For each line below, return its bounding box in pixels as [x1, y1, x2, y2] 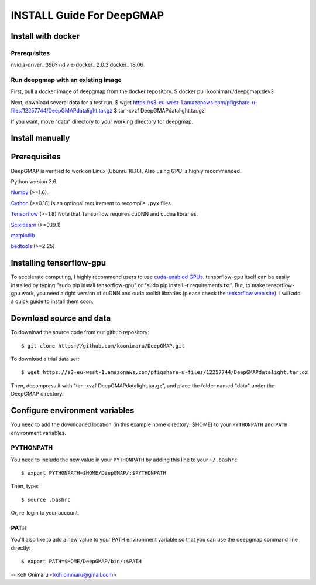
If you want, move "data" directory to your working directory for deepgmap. [11, 118, 193, 125]
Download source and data [11, 314, 111, 324]
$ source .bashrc [21, 496, 71, 503]
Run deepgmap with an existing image [11, 76, 122, 84]
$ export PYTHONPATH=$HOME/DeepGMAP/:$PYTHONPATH [21, 470, 167, 477]
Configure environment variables [11, 406, 135, 416]
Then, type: [11, 482, 39, 489]
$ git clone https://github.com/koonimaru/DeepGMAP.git [21, 342, 185, 349]
